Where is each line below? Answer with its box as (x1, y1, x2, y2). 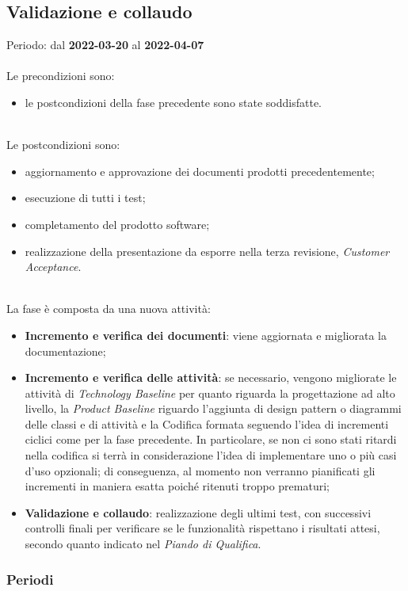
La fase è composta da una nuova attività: (6, 300, 211, 317)
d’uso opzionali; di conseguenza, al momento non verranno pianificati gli (25, 462, 376, 479)
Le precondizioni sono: (6, 67, 115, 84)
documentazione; (25, 342, 106, 359)
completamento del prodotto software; (25, 215, 210, 232)
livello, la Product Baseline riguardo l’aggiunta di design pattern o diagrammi (25, 400, 402, 417)
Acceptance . (25, 258, 82, 275)
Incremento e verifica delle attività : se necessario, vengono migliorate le (25, 369, 397, 386)
